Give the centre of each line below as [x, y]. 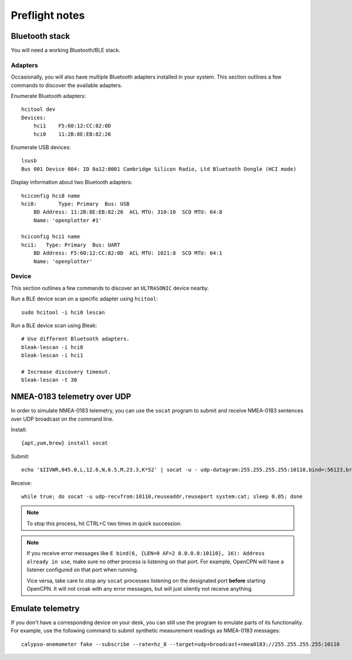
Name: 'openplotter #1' [67, 220]
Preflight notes [48, 15]
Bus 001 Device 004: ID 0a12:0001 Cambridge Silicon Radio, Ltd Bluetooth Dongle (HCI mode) [159, 169]
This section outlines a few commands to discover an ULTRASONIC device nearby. [110, 288]
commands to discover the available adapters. [67, 85]
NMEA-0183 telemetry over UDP [71, 397]
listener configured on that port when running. [82, 570]
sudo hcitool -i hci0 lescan [63, 312]
